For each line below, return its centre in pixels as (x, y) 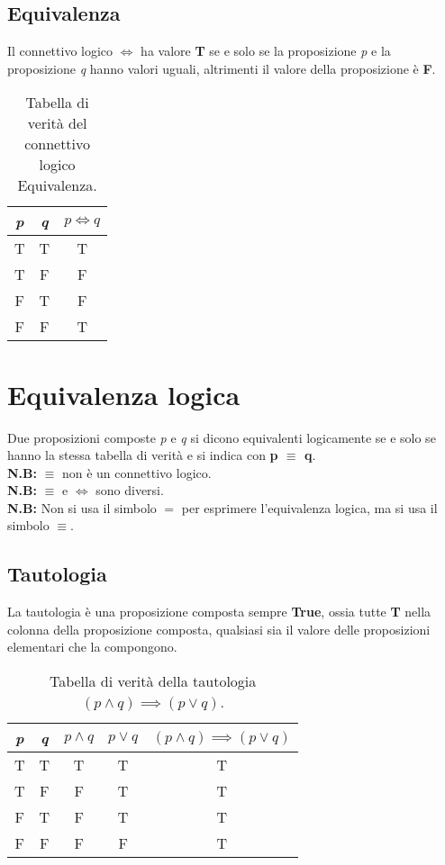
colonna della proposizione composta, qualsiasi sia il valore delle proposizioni (219, 629)
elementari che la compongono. (92, 647)
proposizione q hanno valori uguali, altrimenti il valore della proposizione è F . (222, 68)
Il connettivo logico (60, 51)
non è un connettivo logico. (136, 472)
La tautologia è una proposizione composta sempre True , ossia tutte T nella (219, 612)
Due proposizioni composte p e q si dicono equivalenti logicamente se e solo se (222, 437)
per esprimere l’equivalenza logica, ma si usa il (309, 507)
